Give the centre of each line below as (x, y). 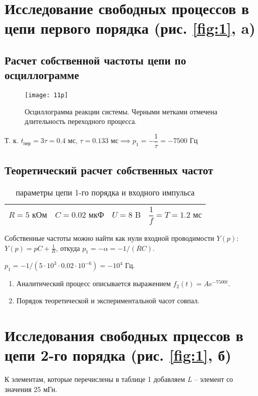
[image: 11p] (46, 95)
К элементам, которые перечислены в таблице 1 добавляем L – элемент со (119, 379)
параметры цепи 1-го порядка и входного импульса (105, 192)
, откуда (68, 248)
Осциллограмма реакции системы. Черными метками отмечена (121, 111)
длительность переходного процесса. (81, 121)
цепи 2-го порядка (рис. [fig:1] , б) (118, 355)
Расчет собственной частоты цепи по (95, 60)
